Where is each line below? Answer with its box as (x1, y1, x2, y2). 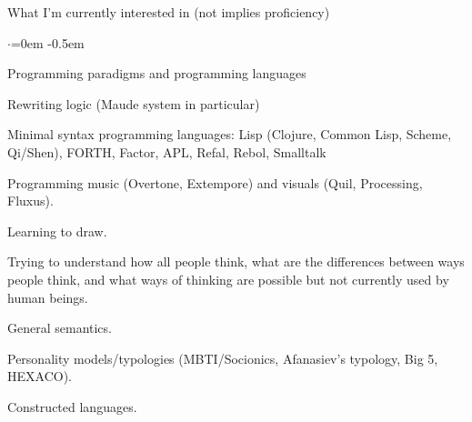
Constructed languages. (7, 397, 137, 416)
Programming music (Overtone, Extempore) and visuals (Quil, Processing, (7, 173, 423, 192)
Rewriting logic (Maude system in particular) (7, 94, 260, 113)
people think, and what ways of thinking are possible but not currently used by (7, 269, 449, 288)
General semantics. (7, 318, 112, 337)
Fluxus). (7, 191, 54, 210)
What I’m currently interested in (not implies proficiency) (7, 3, 330, 21)
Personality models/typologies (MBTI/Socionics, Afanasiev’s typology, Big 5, (7, 348, 438, 367)
